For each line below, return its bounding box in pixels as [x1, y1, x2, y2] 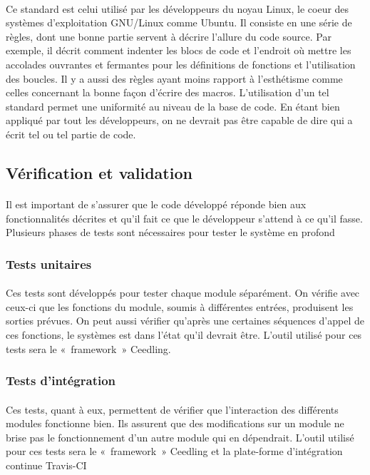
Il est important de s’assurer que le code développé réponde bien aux [6, 196, 307, 211]
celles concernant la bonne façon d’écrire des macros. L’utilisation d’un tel [6, 85, 329, 100]
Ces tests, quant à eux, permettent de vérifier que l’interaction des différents [6, 402, 339, 417]
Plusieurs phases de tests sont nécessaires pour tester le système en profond [6, 225, 335, 240]
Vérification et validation [6, 161, 192, 183]
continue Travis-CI [6, 457, 87, 472]
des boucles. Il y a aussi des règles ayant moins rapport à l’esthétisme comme [6, 71, 343, 86]
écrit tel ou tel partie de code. [6, 126, 136, 141]
